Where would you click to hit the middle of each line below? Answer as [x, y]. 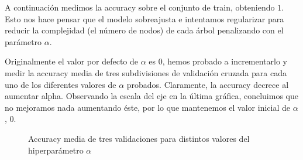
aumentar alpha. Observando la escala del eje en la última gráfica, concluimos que [151, 96]
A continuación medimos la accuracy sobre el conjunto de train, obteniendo [140, 7]
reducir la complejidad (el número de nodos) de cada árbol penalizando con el [144, 30]
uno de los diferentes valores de [61, 84]
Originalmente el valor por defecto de [72, 61]
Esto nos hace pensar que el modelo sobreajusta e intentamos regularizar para [144, 18]
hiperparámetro [56, 150]
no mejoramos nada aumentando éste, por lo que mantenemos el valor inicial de [147, 107]
